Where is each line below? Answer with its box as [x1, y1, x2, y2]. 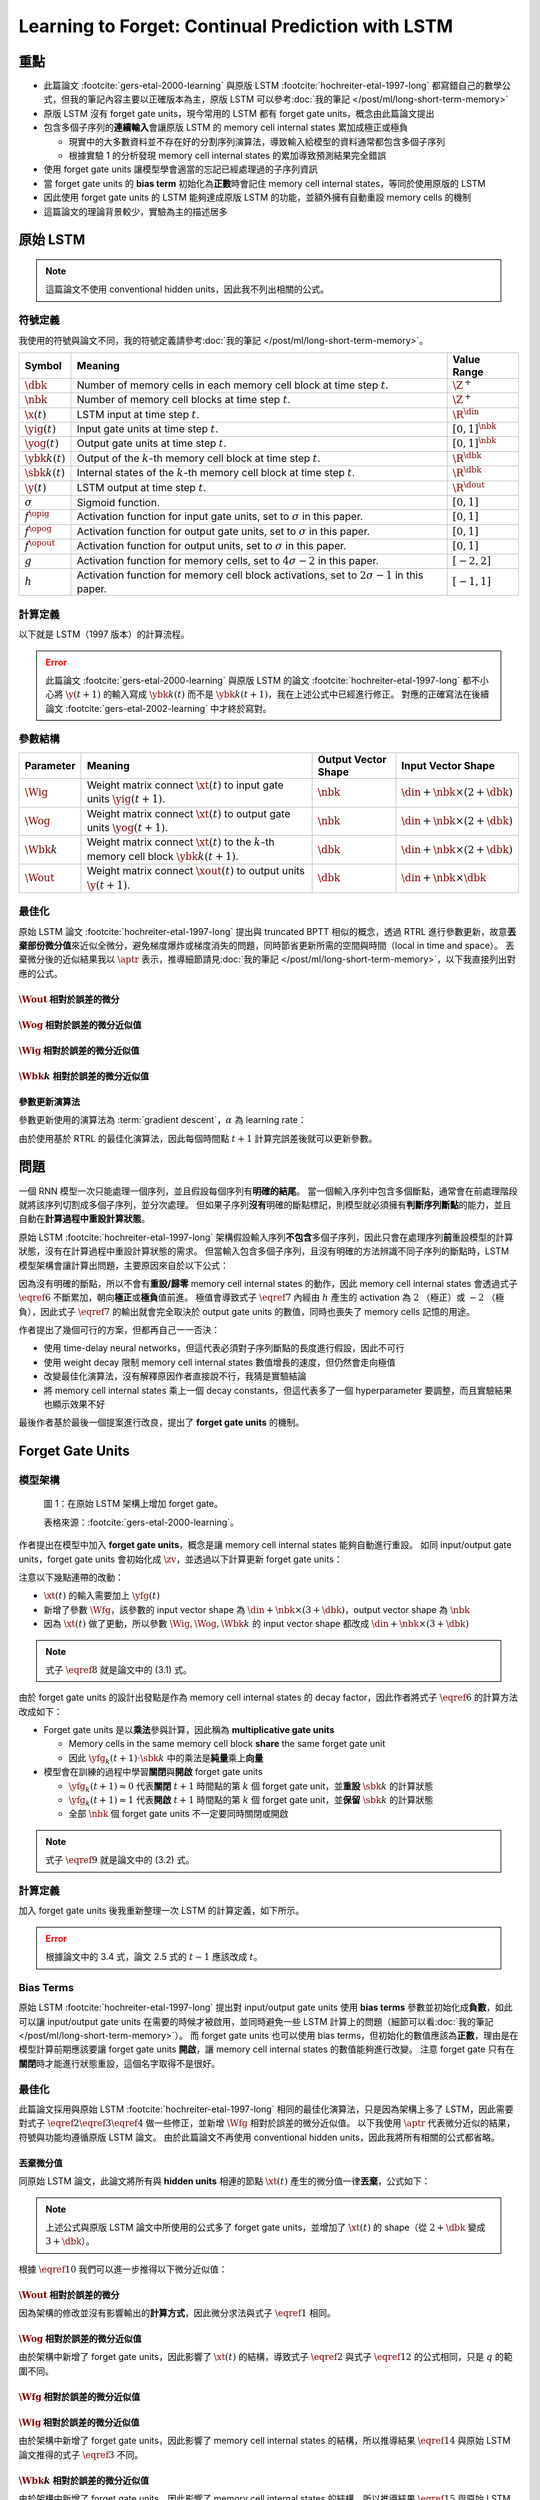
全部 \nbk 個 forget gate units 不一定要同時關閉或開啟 [68, 1808, 289, 1820]
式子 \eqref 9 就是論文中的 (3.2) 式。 [45, 1854, 195, 1866]
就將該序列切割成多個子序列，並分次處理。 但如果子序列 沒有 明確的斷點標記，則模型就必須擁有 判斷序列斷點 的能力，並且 [18, 1198, 512, 1210]
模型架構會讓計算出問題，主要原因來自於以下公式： [18, 1259, 229, 1271]
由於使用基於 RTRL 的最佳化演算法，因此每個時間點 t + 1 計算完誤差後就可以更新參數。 [18, 1132, 378, 1144]
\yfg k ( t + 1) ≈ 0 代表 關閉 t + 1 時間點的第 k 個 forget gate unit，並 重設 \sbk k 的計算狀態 [68, 1780, 434, 1794]
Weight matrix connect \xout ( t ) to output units [86, 864, 305, 878]
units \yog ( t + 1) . [86, 821, 169, 834]
